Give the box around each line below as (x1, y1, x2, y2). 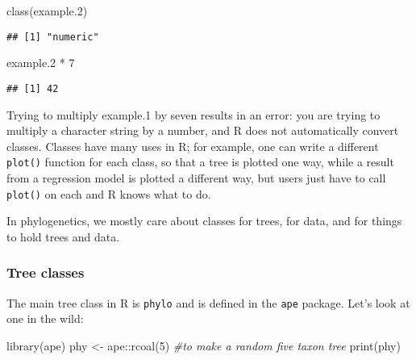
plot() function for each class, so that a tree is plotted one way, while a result (6, 153, 394, 170)
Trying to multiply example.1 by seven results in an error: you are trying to (6, 106, 381, 123)
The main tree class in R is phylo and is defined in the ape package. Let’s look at (6, 294, 410, 311)
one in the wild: (6, 310, 84, 327)
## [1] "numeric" (6, 31, 99, 43)
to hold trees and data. (6, 228, 120, 245)
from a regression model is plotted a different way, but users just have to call (6, 169, 386, 186)
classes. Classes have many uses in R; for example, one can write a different (6, 137, 379, 154)
